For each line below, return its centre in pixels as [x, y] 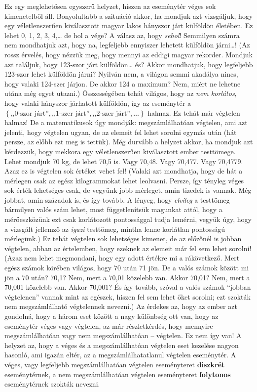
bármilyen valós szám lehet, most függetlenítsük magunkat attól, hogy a [113, 209]
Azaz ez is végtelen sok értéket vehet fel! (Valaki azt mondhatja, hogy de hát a [124, 171]
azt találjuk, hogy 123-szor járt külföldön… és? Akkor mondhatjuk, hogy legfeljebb [129, 64]
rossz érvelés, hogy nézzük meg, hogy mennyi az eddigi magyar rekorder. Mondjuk [128, 54]
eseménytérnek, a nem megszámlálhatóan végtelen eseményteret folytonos [118, 374]
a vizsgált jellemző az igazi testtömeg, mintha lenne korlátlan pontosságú [115, 229]
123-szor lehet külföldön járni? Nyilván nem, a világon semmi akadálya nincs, [121, 74]
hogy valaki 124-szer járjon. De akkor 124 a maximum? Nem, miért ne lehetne [123, 83]
